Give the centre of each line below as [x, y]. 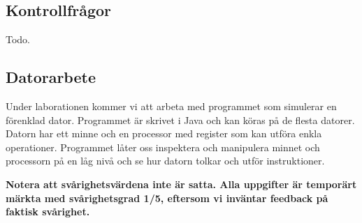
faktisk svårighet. [48, 212]
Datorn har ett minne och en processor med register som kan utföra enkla [164, 133]
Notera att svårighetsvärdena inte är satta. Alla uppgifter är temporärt [181, 184]
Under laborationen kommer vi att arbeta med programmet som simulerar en [171, 106]
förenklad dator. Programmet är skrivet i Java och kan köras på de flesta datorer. [180, 120]
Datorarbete [51, 77]
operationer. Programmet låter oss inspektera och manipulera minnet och [163, 147]
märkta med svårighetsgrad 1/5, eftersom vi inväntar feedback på [167, 198]
